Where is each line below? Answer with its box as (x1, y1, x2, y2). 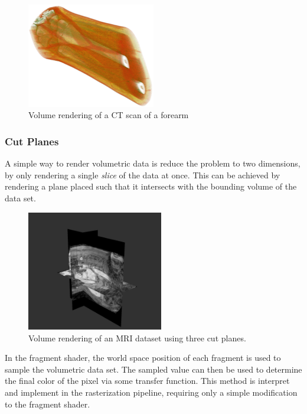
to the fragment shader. (5, 397, 90, 410)
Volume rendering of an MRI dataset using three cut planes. (28, 331, 246, 344)
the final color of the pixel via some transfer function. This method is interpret (5, 374, 290, 387)
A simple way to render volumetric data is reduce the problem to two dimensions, (5, 157, 301, 169)
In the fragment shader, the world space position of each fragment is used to (5, 351, 281, 364)
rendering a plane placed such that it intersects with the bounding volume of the (5, 180, 297, 193)
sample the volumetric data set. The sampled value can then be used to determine (5, 363, 302, 375)
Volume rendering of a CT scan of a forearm (28, 109, 189, 121)
